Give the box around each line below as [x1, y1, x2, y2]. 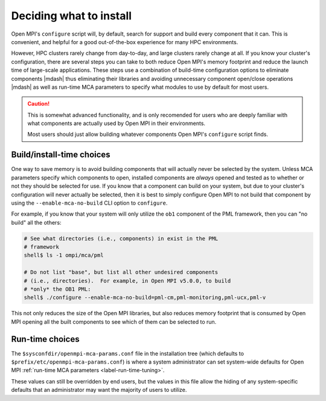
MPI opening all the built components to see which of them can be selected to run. [11, 318, 217, 326]
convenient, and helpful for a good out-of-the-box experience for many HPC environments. [11, 38, 238, 45]
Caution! [27, 100, 50, 107]
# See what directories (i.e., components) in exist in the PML [24, 235, 219, 242]
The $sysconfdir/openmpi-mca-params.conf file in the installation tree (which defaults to [11, 350, 245, 357]
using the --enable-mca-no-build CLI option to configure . [11, 199, 168, 207]
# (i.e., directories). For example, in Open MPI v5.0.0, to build [24, 277, 231, 284]
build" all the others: [11, 219, 62, 226]
